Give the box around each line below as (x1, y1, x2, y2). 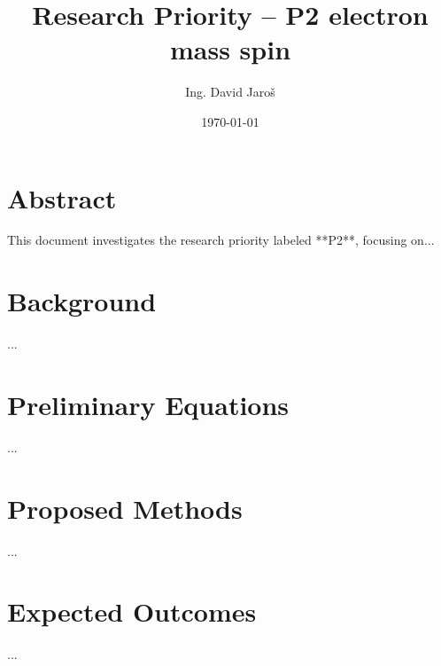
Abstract (7, 179, 117, 215)
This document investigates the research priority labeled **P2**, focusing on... (7, 231, 435, 249)
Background (7, 283, 157, 319)
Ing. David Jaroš (185, 82, 275, 101)
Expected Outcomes (7, 593, 257, 630)
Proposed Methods (7, 490, 243, 526)
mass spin (169, 31, 291, 67)
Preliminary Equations (7, 386, 290, 422)
